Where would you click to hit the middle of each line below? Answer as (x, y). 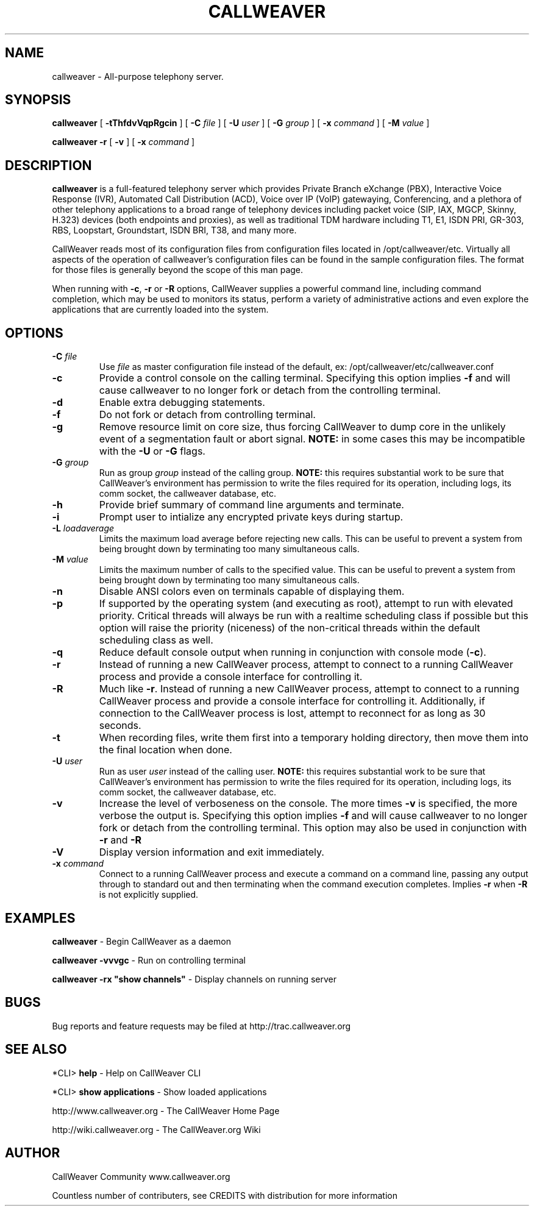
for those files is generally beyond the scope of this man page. (178, 270)
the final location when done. (166, 750)
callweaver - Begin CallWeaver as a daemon (141, 941)
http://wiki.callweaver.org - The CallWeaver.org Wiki (156, 1129)
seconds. (120, 726)
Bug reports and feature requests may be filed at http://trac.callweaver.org (201, 1026)
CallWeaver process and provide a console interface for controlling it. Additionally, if (292, 701)
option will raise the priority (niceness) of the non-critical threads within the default (290, 628)
